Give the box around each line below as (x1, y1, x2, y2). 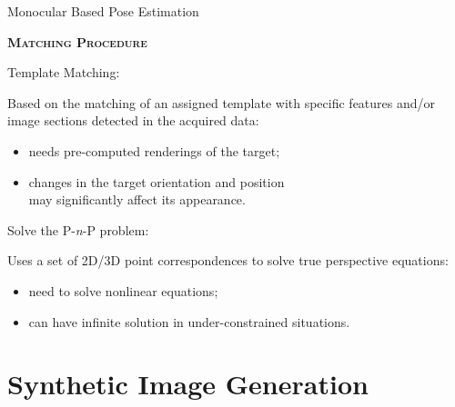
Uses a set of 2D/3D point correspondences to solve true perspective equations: (7, 251, 449, 270)
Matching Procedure (7, 32, 147, 51)
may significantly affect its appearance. (28, 190, 246, 209)
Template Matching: (7, 63, 120, 82)
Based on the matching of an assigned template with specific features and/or (7, 93, 436, 112)
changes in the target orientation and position (28, 172, 285, 191)
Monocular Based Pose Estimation (7, 2, 199, 20)
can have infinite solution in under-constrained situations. (28, 312, 350, 331)
